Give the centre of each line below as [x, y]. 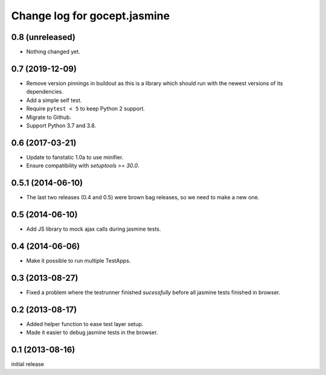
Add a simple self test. [54, 100]
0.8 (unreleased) [43, 37]
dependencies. [45, 92]
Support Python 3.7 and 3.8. [61, 125]
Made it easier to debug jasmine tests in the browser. [92, 333]
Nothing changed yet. [53, 52]
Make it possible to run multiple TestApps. [78, 260]
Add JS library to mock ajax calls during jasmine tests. [94, 229]
